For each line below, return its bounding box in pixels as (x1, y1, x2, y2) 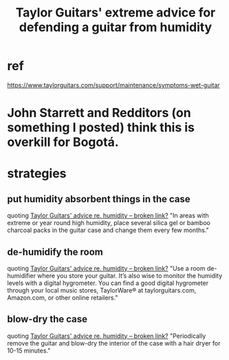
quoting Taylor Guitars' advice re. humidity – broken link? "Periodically (7, 332, 206, 340)
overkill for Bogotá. (7, 134, 119, 150)
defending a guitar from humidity (19, 19, 212, 35)
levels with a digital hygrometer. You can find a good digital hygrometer (7, 279, 209, 287)
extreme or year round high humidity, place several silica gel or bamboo (7, 219, 211, 227)
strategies (7, 166, 67, 182)
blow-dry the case (7, 313, 88, 325)
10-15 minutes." (7, 346, 51, 354)
